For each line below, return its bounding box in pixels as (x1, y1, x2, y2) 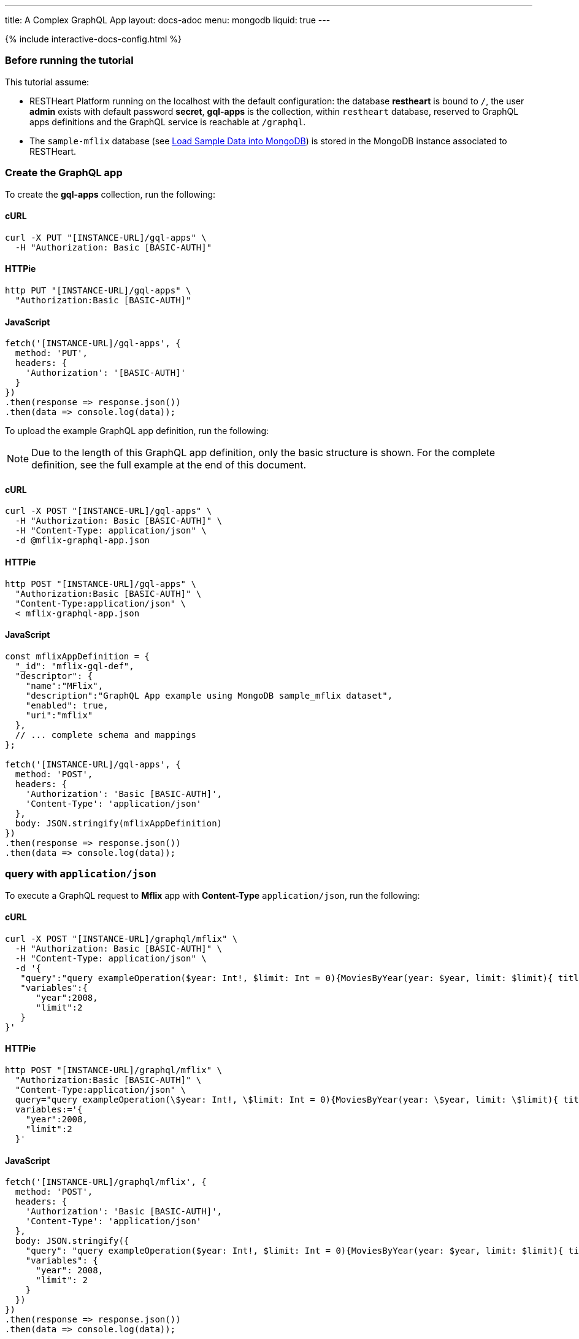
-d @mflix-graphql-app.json (15, 535, 150, 546)
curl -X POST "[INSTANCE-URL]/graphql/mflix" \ (5, 933, 238, 944)
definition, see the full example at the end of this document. (31, 459, 307, 472)
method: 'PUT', (15, 348, 88, 359)
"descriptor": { (15, 670, 93, 681)
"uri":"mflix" (25, 710, 93, 720)
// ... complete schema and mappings (15, 729, 196, 740)
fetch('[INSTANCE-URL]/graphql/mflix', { (5, 1177, 207, 1187)
